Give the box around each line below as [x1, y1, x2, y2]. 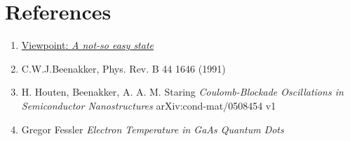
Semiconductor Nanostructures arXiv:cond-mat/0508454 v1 [21, 98, 276, 112]
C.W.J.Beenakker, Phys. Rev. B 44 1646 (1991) [21, 61, 226, 75]
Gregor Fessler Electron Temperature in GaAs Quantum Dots [21, 121, 284, 136]
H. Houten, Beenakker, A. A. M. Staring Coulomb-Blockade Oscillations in [21, 84, 344, 99]
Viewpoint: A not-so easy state [21, 38, 154, 52]
